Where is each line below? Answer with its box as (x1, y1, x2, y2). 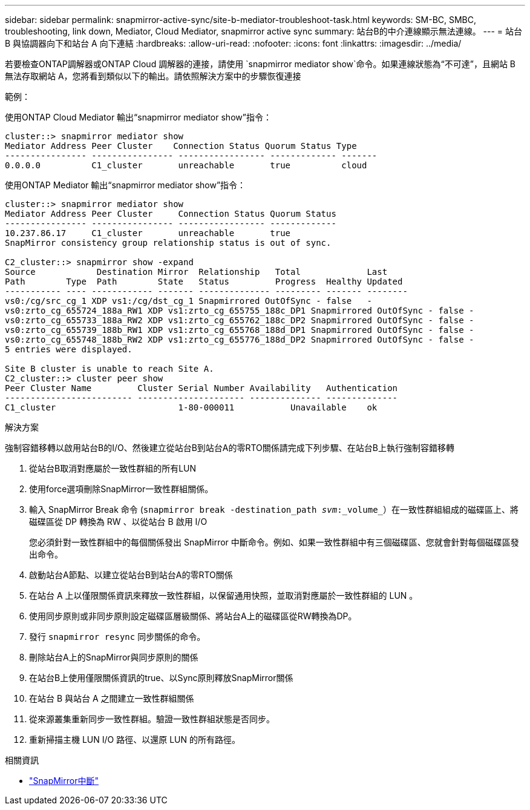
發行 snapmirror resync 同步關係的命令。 (29, 631, 206, 642)
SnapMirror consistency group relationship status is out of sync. (5, 238, 332, 248)
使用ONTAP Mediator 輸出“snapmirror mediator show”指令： (5, 180, 246, 190)
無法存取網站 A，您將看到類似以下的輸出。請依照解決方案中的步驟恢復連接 (5, 71, 301, 81)
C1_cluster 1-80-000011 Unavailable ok (5, 403, 378, 412)
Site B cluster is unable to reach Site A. (5, 364, 214, 374)
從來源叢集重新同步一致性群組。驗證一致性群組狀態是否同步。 (29, 714, 275, 724)
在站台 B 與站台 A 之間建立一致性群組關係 (29, 693, 194, 703)
